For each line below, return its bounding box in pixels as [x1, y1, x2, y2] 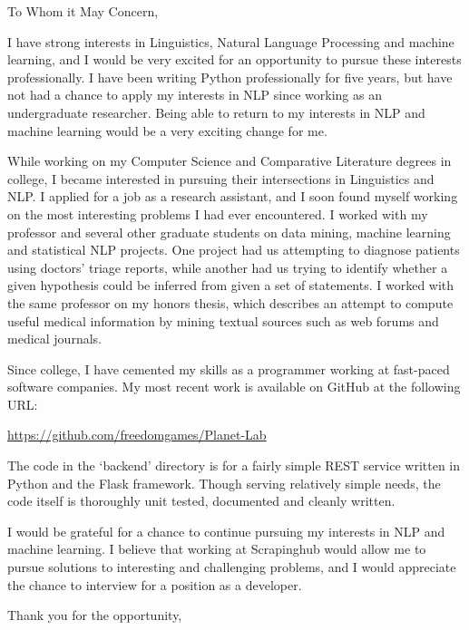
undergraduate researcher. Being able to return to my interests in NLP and [7, 102, 425, 121]
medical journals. [7, 329, 102, 348]
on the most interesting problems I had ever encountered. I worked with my [7, 204, 428, 223]
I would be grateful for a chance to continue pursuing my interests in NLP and [7, 521, 445, 540]
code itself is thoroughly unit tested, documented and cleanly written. [7, 491, 396, 510]
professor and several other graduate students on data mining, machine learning [7, 222, 451, 241]
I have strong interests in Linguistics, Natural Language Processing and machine [7, 32, 454, 51]
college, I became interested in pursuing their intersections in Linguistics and [7, 169, 435, 188]
